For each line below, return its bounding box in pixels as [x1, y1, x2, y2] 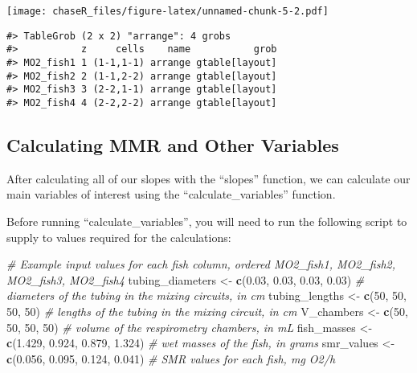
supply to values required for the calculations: [6, 228, 231, 245]
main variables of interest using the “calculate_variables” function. [6, 186, 336, 203]
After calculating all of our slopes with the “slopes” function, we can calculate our [6, 170, 411, 186]
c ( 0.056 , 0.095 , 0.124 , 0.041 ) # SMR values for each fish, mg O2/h [6, 350, 336, 367]
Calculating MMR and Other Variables [6, 132, 339, 157]
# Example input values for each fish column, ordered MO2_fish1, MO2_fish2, [6, 256, 395, 273]
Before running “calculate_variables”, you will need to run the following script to [6, 212, 407, 229]
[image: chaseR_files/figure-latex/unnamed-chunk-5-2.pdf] [6, 6, 329, 17]
